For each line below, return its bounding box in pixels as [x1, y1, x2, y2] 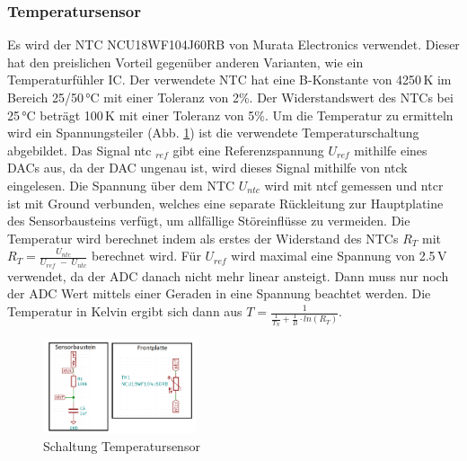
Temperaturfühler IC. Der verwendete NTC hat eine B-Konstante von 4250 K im [7, 70, 452, 89]
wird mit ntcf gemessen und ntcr [264, 175, 444, 194]
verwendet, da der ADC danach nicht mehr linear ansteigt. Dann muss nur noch [7, 266, 449, 285]
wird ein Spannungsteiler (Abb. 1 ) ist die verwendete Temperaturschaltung [7, 123, 419, 142]
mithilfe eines [354, 140, 427, 159]
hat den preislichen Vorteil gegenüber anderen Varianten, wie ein [7, 52, 364, 71]
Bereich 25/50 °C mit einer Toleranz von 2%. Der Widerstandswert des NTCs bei [7, 88, 454, 106]
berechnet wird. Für [92, 246, 201, 265]
